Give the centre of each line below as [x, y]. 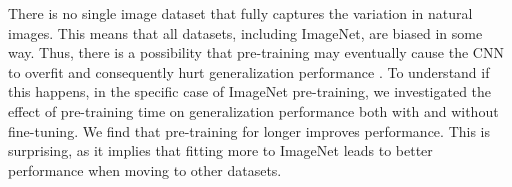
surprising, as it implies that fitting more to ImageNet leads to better [220, 150]
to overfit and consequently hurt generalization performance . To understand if [249, 71]
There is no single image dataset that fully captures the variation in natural [240, 13]
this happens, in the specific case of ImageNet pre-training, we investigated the [250, 91]
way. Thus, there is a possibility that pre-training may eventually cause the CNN [256, 52]
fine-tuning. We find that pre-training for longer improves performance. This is [249, 130]
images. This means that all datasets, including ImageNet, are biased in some [245, 32]
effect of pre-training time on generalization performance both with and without [253, 110]
